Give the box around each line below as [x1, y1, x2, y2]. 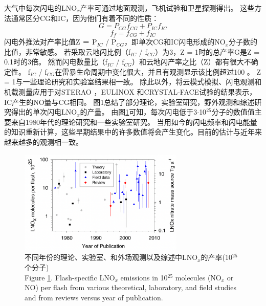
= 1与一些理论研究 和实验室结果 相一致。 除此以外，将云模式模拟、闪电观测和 [4, 76, 262, 87]
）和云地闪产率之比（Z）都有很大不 [132, 56, 251, 67]
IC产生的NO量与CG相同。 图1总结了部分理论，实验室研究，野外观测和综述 [4, 96, 255, 107]
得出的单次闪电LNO [11, 106, 77, 117]
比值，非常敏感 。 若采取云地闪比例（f [4, 46, 130, 57]
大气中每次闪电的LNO [4, 3, 77, 13]
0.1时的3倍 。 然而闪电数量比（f [4, 56, 107, 67]
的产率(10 [201, 252, 232, 263]
